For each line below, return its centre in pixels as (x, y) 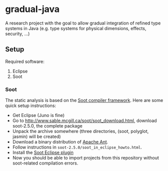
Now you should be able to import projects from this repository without (86, 158)
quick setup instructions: (31, 105)
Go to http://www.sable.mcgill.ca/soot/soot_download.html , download (85, 120)
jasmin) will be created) (37, 136)
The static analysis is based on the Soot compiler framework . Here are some (84, 100)
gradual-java (33, 9)
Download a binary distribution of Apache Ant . (60, 142)
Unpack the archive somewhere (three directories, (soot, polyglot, (80, 131)
